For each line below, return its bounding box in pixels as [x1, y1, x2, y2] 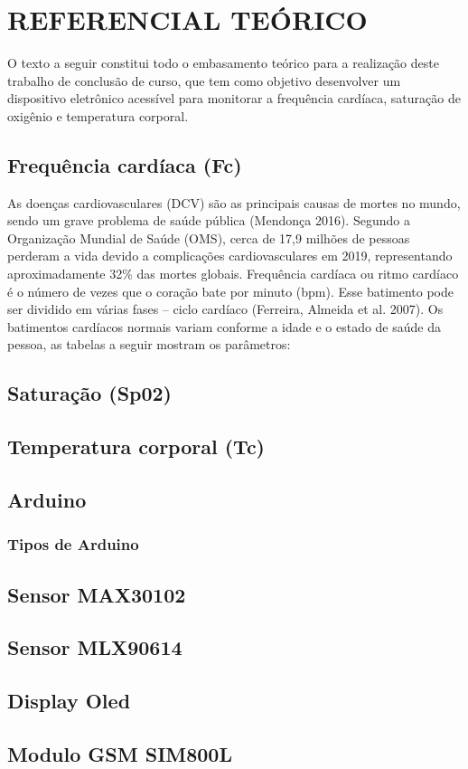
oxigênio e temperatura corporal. [7, 106, 189, 125]
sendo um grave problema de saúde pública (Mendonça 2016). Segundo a [7, 211, 410, 230]
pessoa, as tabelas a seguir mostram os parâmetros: [7, 335, 291, 354]
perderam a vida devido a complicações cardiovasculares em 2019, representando [7, 246, 453, 265]
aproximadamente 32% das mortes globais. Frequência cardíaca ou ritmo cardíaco [7, 264, 459, 283]
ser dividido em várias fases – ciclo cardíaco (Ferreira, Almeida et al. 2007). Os [7, 299, 444, 318]
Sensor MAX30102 [7, 580, 186, 608]
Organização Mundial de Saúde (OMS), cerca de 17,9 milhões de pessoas [7, 228, 410, 247]
